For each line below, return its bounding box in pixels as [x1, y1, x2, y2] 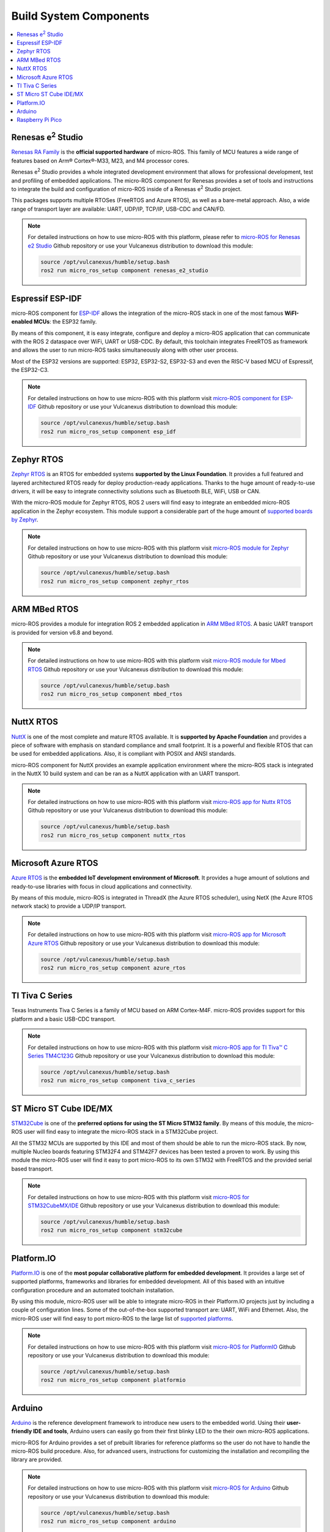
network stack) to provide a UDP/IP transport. [11, 903, 127, 910]
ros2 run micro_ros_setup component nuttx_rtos [40, 832, 186, 839]
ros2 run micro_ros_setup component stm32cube [40, 1227, 183, 1234]
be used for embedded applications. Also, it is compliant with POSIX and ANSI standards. [11, 750, 236, 757]
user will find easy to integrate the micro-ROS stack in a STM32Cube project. [23, 1128, 218, 1136]
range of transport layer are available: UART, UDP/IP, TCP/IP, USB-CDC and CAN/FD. [11, 205, 226, 213]
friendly [11, 1428, 32, 1435]
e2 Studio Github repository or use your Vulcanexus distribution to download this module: [28, 242, 254, 249]
